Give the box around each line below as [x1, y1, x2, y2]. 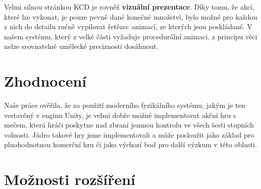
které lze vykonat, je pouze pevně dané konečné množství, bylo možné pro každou [4, 11, 257, 22]
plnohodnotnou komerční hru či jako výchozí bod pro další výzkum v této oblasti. [4, 139, 257, 150]
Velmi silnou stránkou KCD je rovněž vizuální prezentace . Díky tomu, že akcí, [4, 2, 254, 12]
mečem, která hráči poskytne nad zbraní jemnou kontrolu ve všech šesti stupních [4, 119, 254, 130]
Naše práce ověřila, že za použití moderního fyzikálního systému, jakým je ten [4, 100, 245, 110]
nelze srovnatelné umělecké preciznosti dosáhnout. [4, 41, 159, 51]
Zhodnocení [4, 71, 87, 91]
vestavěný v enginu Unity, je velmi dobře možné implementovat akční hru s [4, 109, 236, 120]
